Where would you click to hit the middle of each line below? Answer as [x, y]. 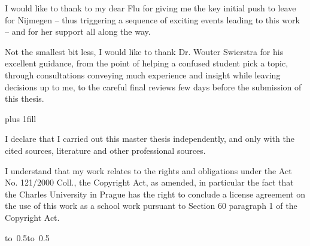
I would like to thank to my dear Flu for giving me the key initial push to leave [151, 8]
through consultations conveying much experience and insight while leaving [143, 75]
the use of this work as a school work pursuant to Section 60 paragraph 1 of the [151, 206]
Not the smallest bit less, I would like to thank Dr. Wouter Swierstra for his [144, 51]
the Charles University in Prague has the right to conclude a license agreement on [155, 194]
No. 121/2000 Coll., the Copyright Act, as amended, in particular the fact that [149, 182]
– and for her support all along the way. [78, 31]
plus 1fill [21, 118]
